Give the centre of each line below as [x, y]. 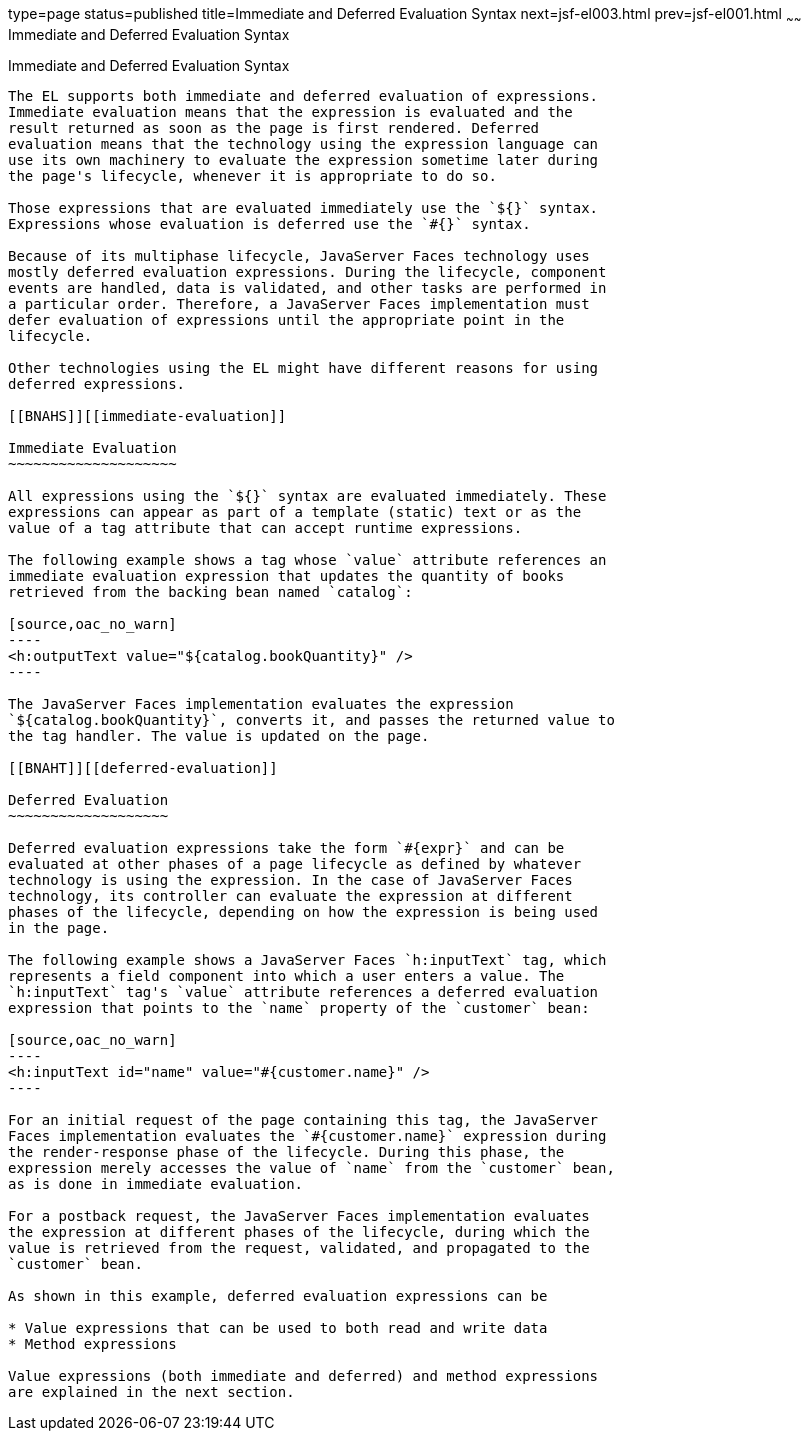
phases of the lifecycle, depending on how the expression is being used [303, 911]
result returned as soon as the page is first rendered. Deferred [274, 127]
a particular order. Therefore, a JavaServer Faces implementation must [299, 303]
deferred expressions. [97, 383]
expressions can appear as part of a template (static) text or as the [295, 511]
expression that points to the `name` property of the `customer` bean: [299, 1007]
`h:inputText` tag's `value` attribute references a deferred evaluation [303, 991]
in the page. [59, 927]
